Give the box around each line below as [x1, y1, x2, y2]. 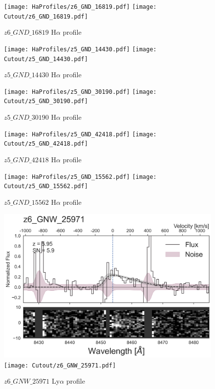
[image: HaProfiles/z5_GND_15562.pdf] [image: [4, 173, 157, 180]
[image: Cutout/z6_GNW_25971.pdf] [4, 362, 116, 369]
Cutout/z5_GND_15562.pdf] [4, 183, 88, 190]
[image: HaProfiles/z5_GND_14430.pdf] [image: [4, 45, 157, 53]
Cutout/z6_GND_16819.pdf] [4, 13, 88, 20]
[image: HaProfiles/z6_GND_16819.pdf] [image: [4, 3, 157, 10]
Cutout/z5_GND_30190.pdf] [4, 98, 88, 105]
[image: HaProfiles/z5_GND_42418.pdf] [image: [4, 130, 157, 138]
